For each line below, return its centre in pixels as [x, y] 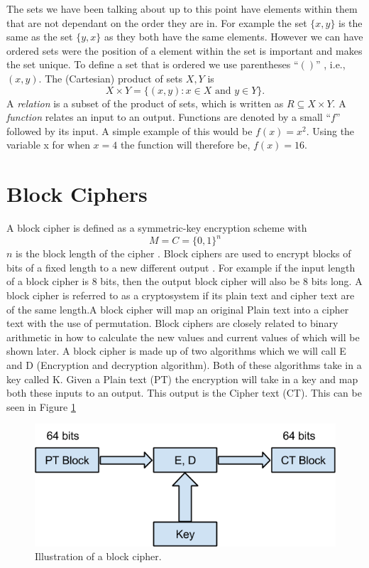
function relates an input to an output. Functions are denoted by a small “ [169, 117]
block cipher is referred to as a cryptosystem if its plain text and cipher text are [181, 295]
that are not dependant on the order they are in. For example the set [157, 22]
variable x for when [48, 145]
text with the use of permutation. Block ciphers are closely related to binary [172, 323]
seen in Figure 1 [41, 406]
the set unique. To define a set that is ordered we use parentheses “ [153, 64]
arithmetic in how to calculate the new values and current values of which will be [183, 337]
